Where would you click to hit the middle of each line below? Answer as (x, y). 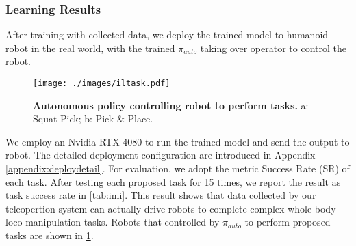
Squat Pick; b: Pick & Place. (93, 119)
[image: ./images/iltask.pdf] (102, 83)
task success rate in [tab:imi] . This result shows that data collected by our (161, 195)
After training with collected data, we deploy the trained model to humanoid (167, 35)
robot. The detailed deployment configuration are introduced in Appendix (161, 155)
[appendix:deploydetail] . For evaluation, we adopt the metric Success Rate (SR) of (178, 168)
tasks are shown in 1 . (50, 235)
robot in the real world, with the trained (90, 47)
